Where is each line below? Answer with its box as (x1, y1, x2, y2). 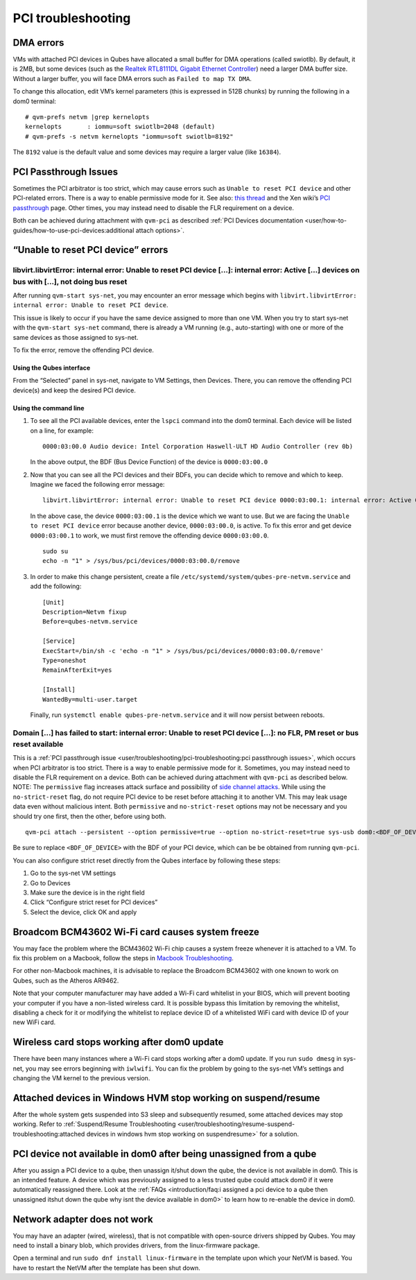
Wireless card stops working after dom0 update (12, 1037, 224, 1048)
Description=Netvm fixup (42, 607, 127, 616)
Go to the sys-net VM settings (30, 869, 116, 877)
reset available (12, 739, 64, 749)
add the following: (30, 582, 82, 591)
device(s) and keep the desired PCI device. (12, 386, 137, 395)
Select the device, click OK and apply (30, 908, 137, 916)
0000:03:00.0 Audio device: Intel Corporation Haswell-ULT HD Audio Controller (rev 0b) (42, 442, 354, 450)
